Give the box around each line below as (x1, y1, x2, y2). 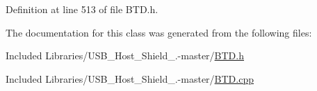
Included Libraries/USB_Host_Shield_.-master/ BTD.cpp (6, 71, 254, 85)
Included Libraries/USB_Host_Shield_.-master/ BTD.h (6, 48, 244, 63)
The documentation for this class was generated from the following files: (6, 25, 312, 39)
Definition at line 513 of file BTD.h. (6, 2, 158, 16)
